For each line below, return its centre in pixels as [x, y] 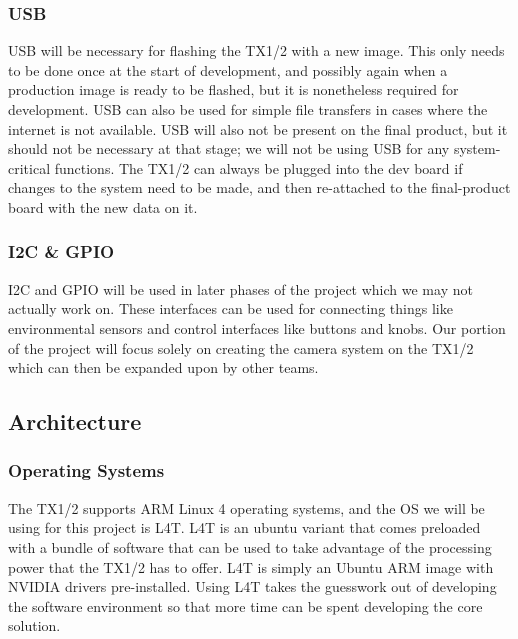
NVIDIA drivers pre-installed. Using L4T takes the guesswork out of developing [252, 586]
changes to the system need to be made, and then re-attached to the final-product [259, 187]
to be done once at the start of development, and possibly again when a [228, 69]
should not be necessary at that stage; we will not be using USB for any [229, 148]
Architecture [75, 421]
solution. [34, 625]
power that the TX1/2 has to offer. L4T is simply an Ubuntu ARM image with [251, 566]
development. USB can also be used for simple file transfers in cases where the [248, 109]
